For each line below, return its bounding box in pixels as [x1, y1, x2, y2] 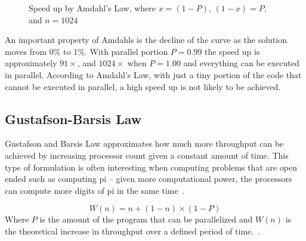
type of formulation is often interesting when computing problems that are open [5, 160, 298, 173]
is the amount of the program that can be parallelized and [39, 213, 253, 225]
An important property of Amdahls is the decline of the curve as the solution [5, 33, 287, 46]
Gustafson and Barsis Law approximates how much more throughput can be [5, 137, 284, 150]
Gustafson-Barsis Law [5, 109, 142, 128]
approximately [5, 57, 57, 69]
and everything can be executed [183, 57, 299, 69]
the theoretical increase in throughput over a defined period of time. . [5, 224, 261, 237]
